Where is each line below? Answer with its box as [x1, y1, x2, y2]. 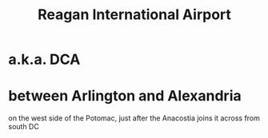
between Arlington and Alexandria [8, 87, 242, 105]
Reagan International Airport [37, 6, 232, 24]
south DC [8, 122, 40, 132]
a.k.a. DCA [8, 50, 81, 69]
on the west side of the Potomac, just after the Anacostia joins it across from [8, 113, 260, 123]
